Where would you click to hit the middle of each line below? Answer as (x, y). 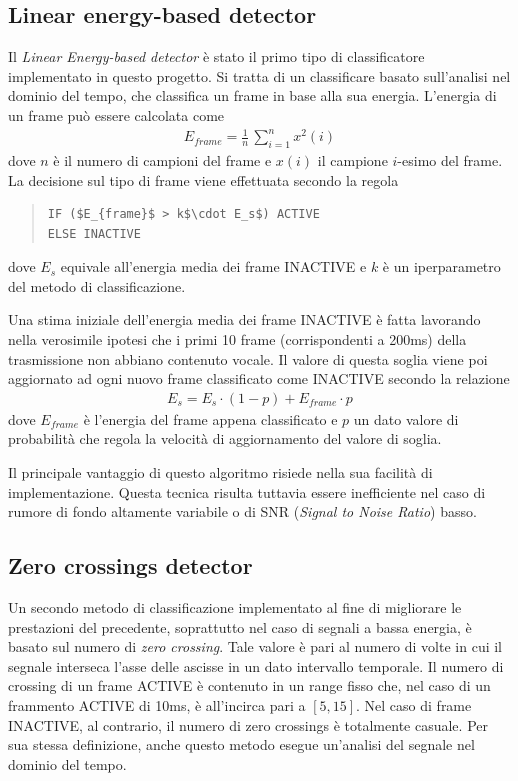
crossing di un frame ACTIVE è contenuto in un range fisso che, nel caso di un (249, 685)
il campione (352, 159)
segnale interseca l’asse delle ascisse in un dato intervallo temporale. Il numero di (256, 665)
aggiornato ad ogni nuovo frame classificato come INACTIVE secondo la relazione (259, 378)
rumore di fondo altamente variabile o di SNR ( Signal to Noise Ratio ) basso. (242, 511)
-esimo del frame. (450, 159)
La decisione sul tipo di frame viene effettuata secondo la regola (203, 179)
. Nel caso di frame (414, 705)
